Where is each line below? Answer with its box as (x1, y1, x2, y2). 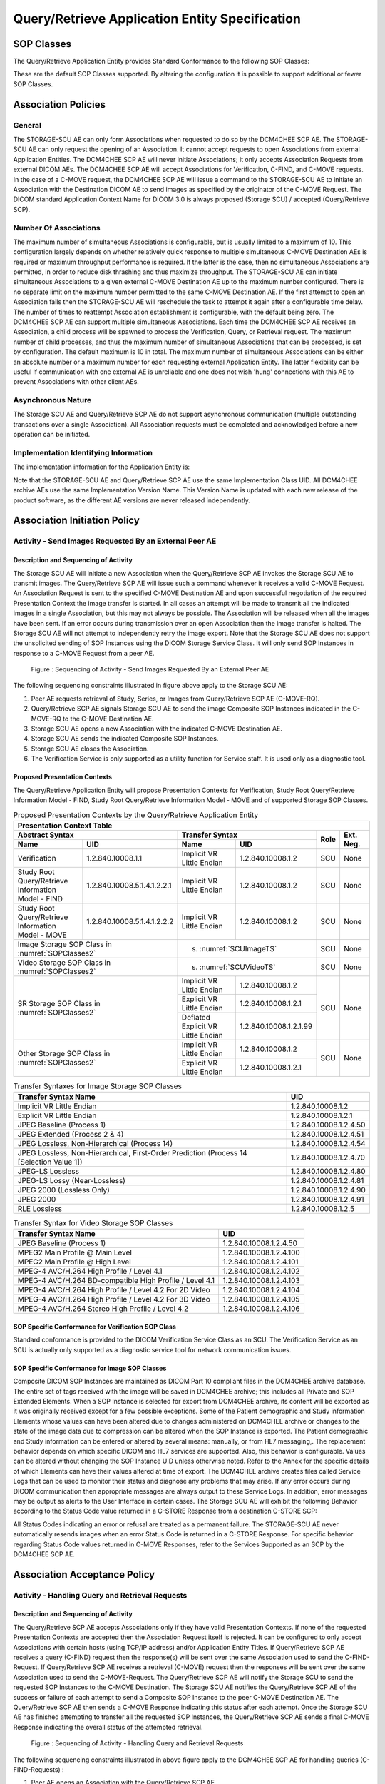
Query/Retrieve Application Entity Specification (13, 11, 301, 26)
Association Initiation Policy (13, 515, 140, 527)
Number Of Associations (13, 223, 101, 233)
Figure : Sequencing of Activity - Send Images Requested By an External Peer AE (31, 665, 269, 674)
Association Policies (13, 98, 106, 111)
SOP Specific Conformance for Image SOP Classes (13, 1364, 167, 1372)
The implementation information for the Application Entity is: (13, 462, 190, 471)
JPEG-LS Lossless (17, 1167, 80, 1177)
